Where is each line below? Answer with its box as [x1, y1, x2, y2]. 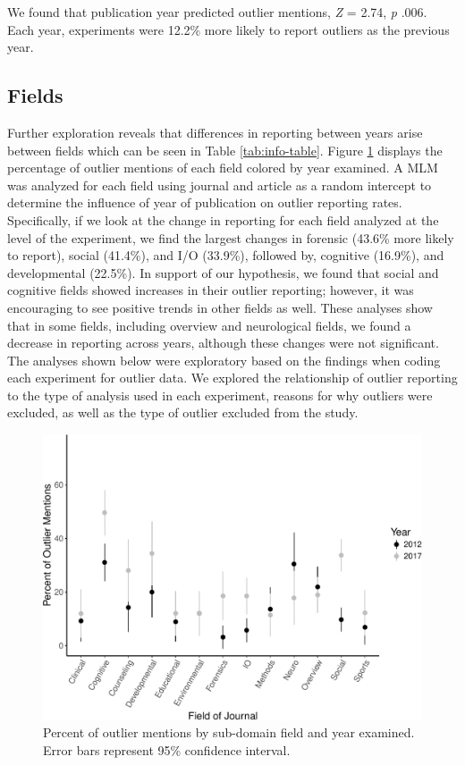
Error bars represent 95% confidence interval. [43, 740, 291, 759]
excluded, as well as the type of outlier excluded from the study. [7, 403, 359, 422]
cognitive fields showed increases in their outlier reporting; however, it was [7, 281, 414, 299]
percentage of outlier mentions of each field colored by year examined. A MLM [7, 158, 438, 177]
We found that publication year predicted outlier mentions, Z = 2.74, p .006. [7, 3, 427, 21]
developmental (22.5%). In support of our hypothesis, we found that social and [7, 263, 439, 282]
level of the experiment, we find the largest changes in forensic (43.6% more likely [7, 228, 454, 247]
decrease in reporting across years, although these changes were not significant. [7, 333, 439, 352]
